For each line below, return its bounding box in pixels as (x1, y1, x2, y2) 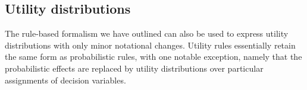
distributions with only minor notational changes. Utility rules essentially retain (5, 38, 296, 51)
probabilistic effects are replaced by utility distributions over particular (5, 62, 264, 74)
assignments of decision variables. (5, 73, 126, 86)
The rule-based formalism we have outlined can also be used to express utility (5, 27, 289, 40)
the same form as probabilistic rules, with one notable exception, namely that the (5, 50, 302, 63)
